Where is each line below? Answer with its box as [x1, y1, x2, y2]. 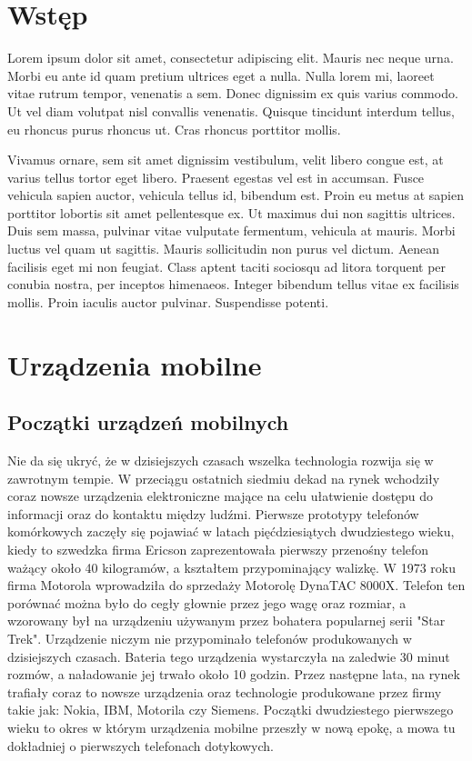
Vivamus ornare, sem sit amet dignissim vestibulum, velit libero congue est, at [7, 150, 444, 169]
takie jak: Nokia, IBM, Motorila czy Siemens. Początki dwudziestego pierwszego [7, 700, 454, 719]
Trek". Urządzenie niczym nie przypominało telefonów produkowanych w [7, 628, 412, 647]
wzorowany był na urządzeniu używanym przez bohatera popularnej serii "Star [7, 611, 446, 630]
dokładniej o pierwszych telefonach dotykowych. [7, 736, 274, 755]
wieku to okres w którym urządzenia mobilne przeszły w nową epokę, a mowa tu [7, 717, 456, 736]
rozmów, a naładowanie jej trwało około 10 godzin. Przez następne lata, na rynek [7, 665, 460, 684]
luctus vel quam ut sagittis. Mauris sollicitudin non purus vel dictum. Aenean [7, 239, 440, 258]
